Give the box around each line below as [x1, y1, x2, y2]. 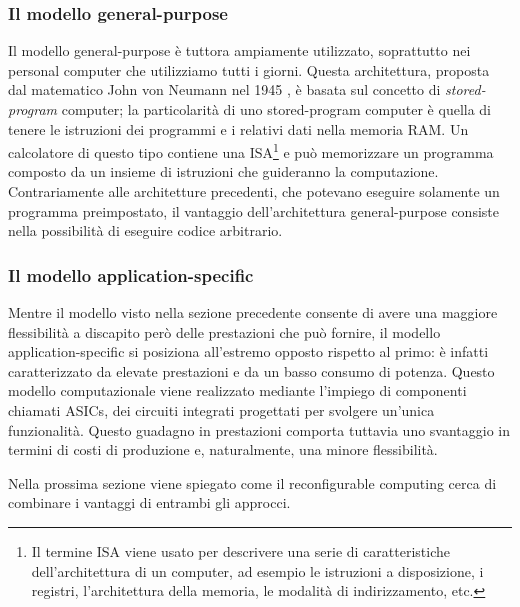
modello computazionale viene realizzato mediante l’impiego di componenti [8, 380, 467, 401]
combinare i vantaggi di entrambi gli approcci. [8, 492, 291, 513]
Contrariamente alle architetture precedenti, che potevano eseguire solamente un [8, 181, 500, 202]
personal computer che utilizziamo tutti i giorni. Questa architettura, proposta [8, 59, 490, 80]
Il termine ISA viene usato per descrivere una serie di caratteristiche [31, 540, 451, 561]
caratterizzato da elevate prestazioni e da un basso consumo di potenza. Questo [8, 360, 495, 381]
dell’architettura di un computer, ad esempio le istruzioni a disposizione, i [31, 560, 484, 581]
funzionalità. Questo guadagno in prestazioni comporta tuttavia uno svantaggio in [8, 419, 511, 440]
